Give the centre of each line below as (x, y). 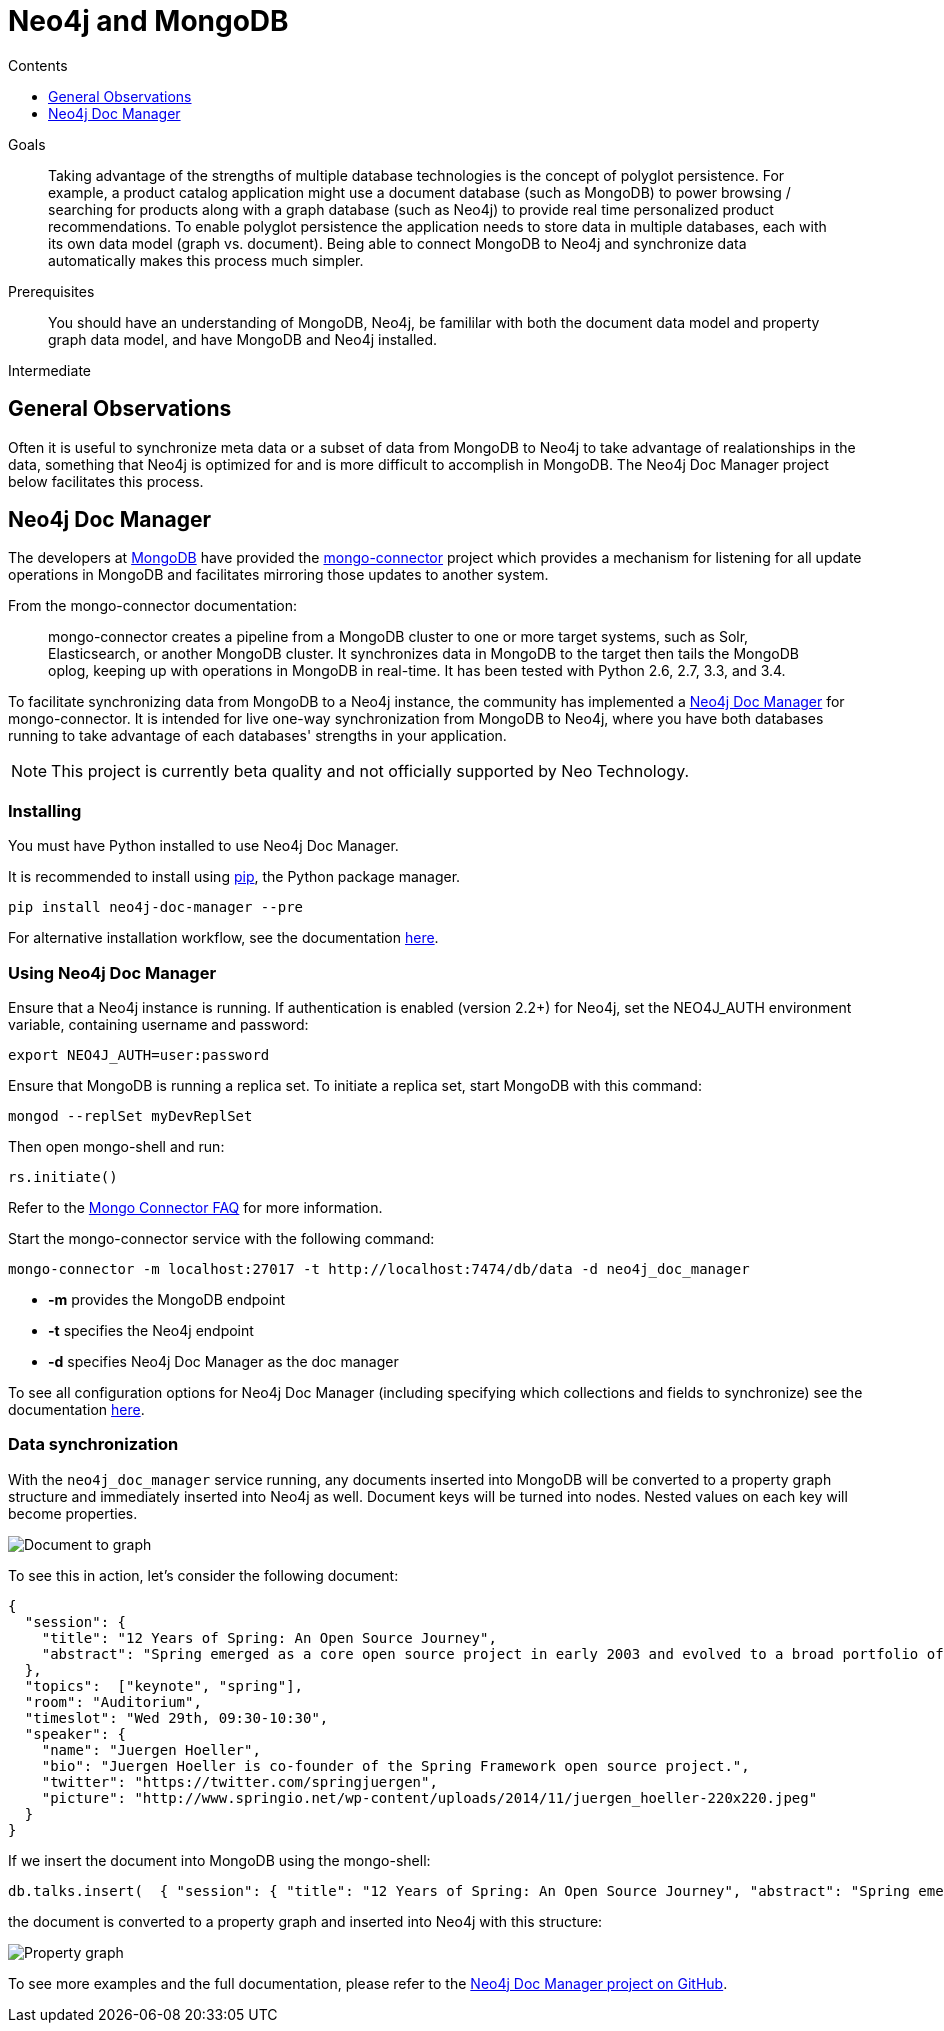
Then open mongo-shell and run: (116, 1146)
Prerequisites (51, 291)
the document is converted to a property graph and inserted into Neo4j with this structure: (305, 1921)
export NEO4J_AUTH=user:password (139, 1054)
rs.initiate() (63, 1176)
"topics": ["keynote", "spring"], (164, 1685)
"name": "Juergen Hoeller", (151, 1749)
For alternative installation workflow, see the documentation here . (223, 938)
